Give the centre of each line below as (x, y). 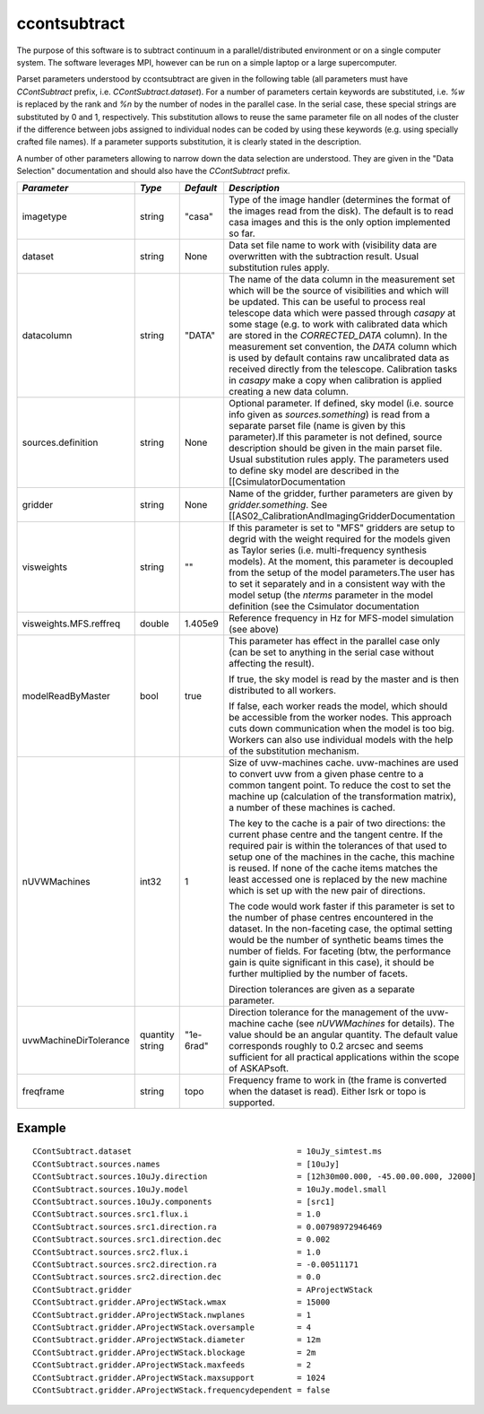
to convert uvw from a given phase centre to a (327, 774)
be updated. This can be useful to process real (327, 302)
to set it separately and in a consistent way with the (337, 584)
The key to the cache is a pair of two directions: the (337, 824)
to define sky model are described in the (314, 471)
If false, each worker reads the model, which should (338, 706)
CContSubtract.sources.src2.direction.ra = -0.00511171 (195, 1264)
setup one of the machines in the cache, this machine (342, 857)
